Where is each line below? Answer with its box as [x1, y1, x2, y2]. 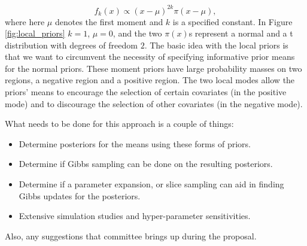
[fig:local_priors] [5, 27, 65, 40]
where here [5, 15, 45, 28]
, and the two [113, 27, 162, 40]
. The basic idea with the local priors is [144, 38, 288, 51]
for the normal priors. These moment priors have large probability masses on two [5, 62, 302, 74]
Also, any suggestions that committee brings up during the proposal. [5, 229, 257, 242]
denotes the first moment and [54, 15, 163, 28]
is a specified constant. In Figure [172, 15, 293, 28]
